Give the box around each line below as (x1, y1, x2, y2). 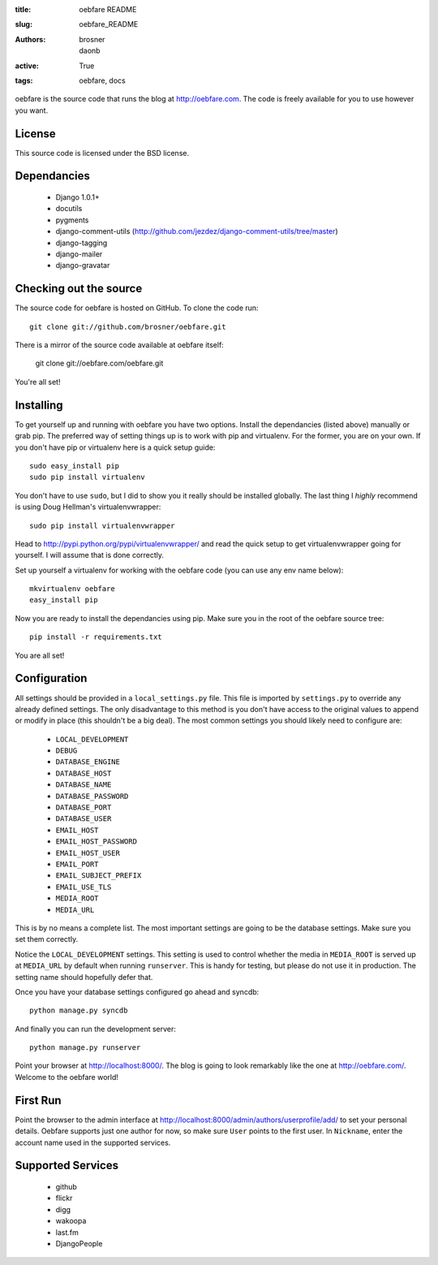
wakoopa (55, 1216, 87, 1226)
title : (15, 5, 32, 14)
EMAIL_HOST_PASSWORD (55, 837, 138, 846)
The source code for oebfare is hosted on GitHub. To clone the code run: (15, 303, 259, 313)
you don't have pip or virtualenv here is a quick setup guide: (15, 443, 216, 452)
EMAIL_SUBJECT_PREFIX (55, 871, 142, 880)
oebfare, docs (79, 76, 126, 85)
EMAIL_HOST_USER (55, 848, 121, 857)
